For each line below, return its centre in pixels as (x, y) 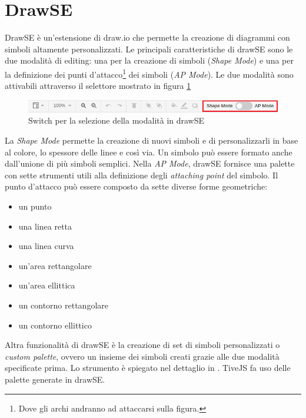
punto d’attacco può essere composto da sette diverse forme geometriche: (136, 186)
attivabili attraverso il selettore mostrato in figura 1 (98, 86)
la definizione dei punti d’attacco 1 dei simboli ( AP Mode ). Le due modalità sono (149, 73)
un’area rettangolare (55, 265)
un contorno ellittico (55, 325)
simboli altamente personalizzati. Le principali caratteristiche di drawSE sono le (149, 49)
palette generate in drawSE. (55, 379)
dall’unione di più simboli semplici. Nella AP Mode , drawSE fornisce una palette (150, 163)
